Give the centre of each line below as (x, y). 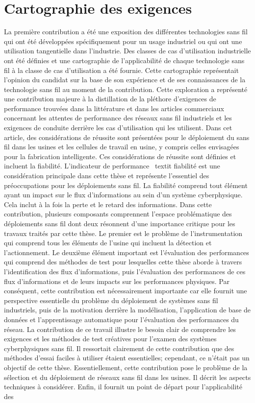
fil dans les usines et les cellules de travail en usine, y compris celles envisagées (122, 147)
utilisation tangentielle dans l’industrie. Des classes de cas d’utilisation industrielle (127, 51)
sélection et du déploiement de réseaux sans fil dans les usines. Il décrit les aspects (127, 377)
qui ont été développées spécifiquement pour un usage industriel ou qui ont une (123, 41)
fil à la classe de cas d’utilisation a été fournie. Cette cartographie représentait (121, 70)
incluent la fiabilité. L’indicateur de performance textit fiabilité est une (112, 166)
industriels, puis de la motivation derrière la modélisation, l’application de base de (127, 310)
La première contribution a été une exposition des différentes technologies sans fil (126, 32)
